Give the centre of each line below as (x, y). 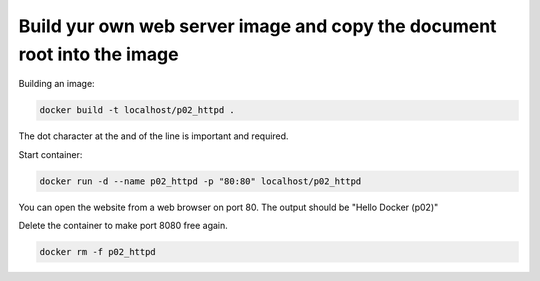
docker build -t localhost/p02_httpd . (137, 110)
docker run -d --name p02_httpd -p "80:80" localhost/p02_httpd (200, 181)
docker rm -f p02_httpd (98, 252)
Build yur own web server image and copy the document (257, 26)
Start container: (50, 154)
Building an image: (56, 84)
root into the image (98, 54)
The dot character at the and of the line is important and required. (153, 136)
